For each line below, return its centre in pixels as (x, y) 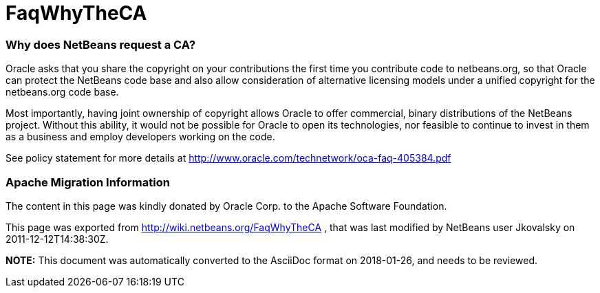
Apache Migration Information (88, 182)
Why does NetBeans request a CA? (101, 44)
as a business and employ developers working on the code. (140, 137)
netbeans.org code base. (62, 92)
